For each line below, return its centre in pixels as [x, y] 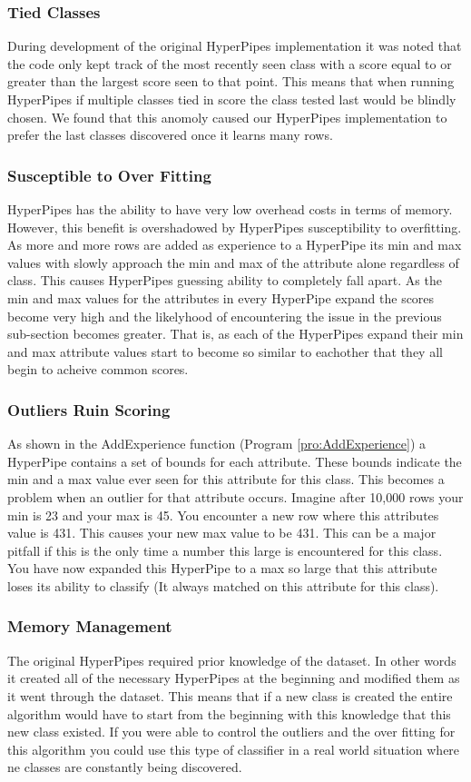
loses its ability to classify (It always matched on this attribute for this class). [223, 585]
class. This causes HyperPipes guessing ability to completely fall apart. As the [225, 280]
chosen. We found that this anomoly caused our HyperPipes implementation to [227, 117]
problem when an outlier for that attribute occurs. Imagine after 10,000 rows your [235, 496]
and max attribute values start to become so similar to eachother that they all [225, 351]
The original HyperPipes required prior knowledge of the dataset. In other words [232, 660]
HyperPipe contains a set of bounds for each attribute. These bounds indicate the [235, 461]
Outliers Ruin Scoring [89, 409]
